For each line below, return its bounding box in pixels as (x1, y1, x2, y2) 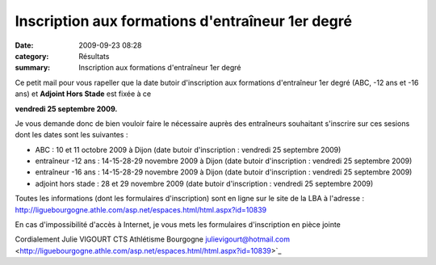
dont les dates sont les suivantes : (15, 130, 128, 140)
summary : (15, 63, 51, 73)
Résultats (78, 51, 110, 61)
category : (15, 51, 49, 61)
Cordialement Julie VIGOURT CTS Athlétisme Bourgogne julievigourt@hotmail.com (15, 234, 291, 244)
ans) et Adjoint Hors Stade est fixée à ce (15, 89, 152, 99)
